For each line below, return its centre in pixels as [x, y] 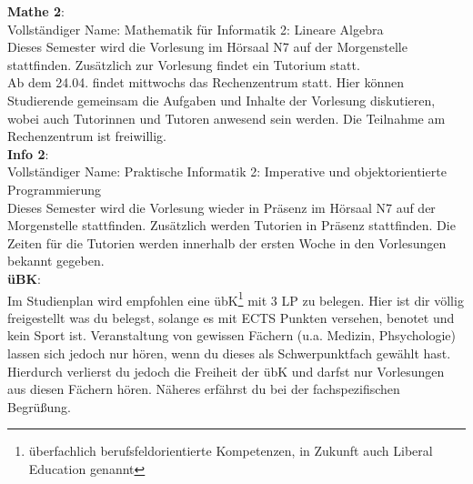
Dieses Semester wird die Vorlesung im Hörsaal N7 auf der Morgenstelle [207, 47]
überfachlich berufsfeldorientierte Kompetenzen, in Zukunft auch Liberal [231, 451]
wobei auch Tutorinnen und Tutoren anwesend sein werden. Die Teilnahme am [226, 118]
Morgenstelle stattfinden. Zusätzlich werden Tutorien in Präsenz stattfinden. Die [231, 225]
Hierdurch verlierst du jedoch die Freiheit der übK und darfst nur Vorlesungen [226, 371]
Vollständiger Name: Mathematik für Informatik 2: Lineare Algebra [196, 29]
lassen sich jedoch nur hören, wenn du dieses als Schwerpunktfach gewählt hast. [229, 353]
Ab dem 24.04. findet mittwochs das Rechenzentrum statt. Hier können [206, 82]
